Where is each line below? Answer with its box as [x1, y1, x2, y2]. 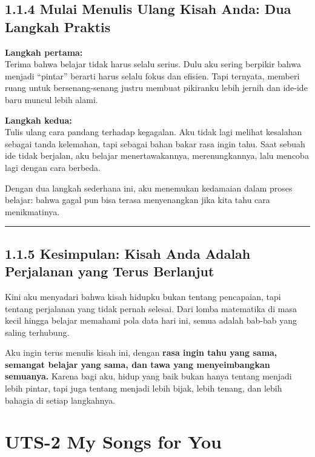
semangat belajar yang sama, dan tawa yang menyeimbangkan [5, 358, 270, 370]
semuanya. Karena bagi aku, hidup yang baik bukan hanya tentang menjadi [5, 370, 292, 382]
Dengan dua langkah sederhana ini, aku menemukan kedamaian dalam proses [5, 181, 293, 194]
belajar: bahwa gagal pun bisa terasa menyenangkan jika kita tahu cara [5, 193, 270, 206]
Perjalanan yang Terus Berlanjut [5, 262, 214, 281]
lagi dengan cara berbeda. [5, 161, 101, 173]
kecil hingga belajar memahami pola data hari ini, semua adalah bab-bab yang [5, 314, 297, 327]
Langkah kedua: [5, 113, 72, 126]
